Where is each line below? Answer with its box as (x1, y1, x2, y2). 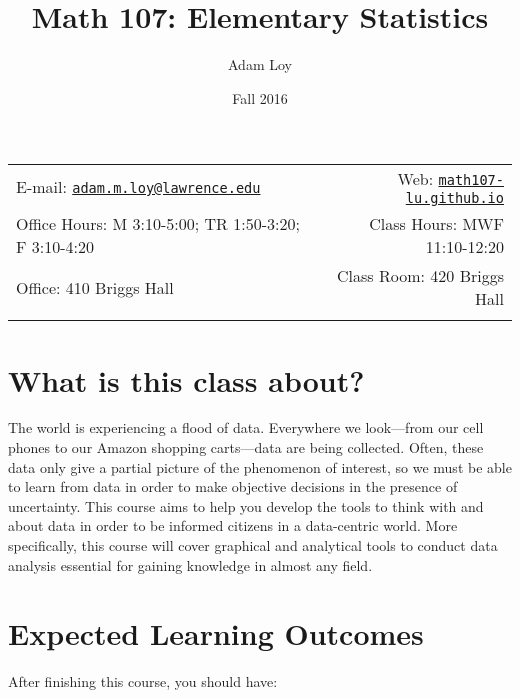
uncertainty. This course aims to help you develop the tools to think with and (8, 495, 484, 516)
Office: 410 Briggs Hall (16, 275, 174, 299)
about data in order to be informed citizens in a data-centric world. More (8, 515, 458, 536)
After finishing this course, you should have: (8, 671, 278, 692)
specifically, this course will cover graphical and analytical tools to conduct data (8, 535, 498, 555)
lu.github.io (405, 190, 504, 207)
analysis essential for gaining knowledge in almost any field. (8, 554, 373, 575)
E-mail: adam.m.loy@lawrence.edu (16, 175, 261, 199)
